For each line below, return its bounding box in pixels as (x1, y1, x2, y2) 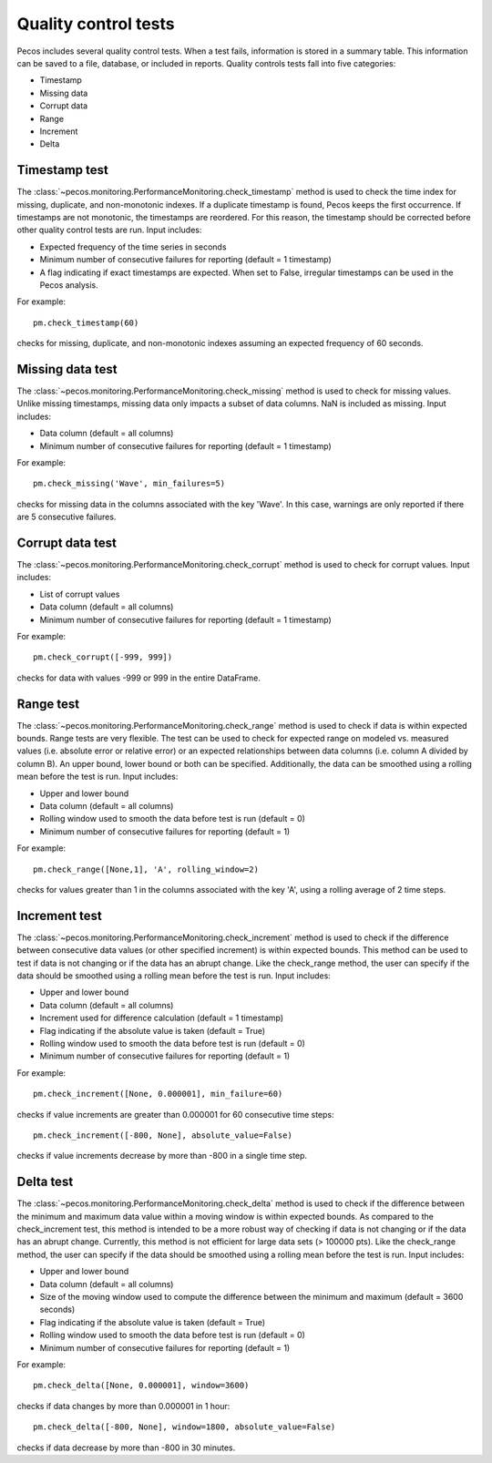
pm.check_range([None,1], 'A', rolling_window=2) (33, 864, 260, 875)
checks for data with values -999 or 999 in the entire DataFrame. (16, 672, 261, 683)
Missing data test (16, 361, 118, 377)
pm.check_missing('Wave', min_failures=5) (33, 478, 226, 489)
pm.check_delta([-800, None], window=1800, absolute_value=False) (33, 1422, 336, 1432)
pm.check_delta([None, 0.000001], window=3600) (33, 1380, 250, 1391)
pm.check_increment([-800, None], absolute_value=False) (33, 1130, 293, 1141)
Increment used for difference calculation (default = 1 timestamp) (39, 1012, 284, 1024)
